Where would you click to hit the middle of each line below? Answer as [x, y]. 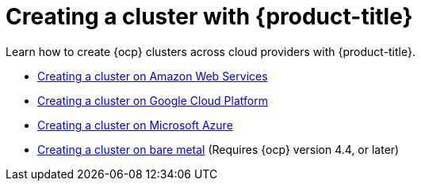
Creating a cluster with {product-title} [209, 17]
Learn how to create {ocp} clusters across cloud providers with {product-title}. [210, 51]
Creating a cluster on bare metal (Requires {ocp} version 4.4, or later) [218, 149]
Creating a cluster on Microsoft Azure [135, 125]
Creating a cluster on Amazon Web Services [153, 76]
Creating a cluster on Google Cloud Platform [153, 100]
